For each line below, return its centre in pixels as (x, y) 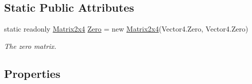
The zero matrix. (30, 46)
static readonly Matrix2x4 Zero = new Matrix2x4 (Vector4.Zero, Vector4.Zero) (126, 29)
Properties (32, 73)
